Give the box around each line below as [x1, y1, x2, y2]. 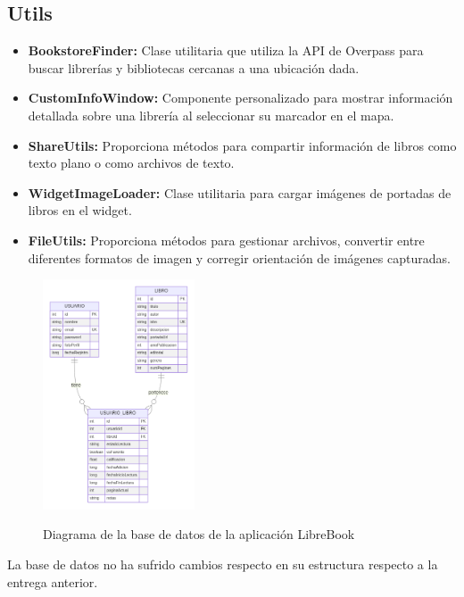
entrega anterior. [7, 572, 98, 591]
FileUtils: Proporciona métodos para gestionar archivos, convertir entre [28, 230, 425, 249]
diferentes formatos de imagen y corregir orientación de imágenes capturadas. [28, 248, 451, 267]
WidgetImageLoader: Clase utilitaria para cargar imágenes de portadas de [28, 183, 452, 202]
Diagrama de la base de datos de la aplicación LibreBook [43, 525, 355, 543]
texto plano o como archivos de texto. [28, 153, 235, 172]
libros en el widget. [28, 201, 132, 220]
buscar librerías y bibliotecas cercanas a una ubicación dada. [28, 58, 360, 77]
